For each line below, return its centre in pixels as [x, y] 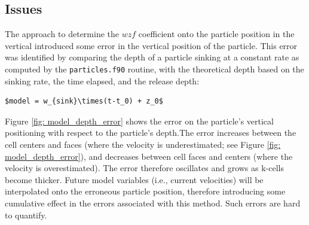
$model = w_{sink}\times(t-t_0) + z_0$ [84, 101]
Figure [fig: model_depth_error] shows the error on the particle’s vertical [139, 121]
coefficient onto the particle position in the [216, 34]
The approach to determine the [62, 34]
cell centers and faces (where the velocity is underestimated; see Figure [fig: [143, 145]
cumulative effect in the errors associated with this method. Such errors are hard [153, 203]
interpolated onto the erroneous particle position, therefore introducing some [145, 191]
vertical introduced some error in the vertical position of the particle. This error [151, 45]
